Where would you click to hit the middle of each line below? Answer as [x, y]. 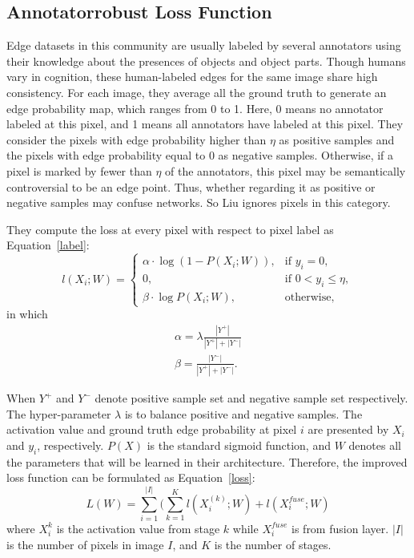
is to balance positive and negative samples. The [243, 413]
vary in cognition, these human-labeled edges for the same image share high [192, 77]
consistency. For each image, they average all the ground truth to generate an [197, 92]
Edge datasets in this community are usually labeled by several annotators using [204, 45]
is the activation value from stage [138, 528]
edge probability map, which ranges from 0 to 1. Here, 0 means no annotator [195, 108]
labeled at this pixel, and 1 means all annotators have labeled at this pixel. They [205, 124]
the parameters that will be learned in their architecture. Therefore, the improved [207, 461]
